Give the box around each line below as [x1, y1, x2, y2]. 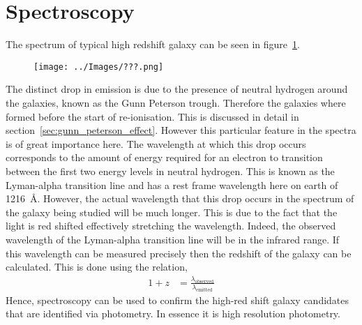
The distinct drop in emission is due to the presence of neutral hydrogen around [6, 82, 348, 96]
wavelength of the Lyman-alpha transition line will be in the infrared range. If [6, 232, 340, 246]
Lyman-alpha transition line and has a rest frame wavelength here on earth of [6, 177, 338, 192]
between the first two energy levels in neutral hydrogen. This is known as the [6, 163, 335, 178]
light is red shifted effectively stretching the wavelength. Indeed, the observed [6, 218, 336, 233]
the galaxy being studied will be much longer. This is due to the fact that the [6, 204, 338, 219]
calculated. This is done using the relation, [6, 259, 188, 274]
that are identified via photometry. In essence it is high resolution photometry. [6, 306, 340, 321]
